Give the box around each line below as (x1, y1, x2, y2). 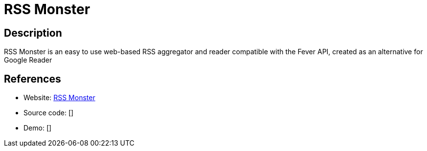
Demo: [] (23, 124, 52, 132)
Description (4, 26, 62, 39)
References (4, 72, 61, 85)
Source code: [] (23, 108, 74, 117)
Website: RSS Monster (23, 93, 95, 102)
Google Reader (4, 56, 52, 65)
